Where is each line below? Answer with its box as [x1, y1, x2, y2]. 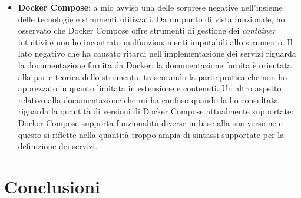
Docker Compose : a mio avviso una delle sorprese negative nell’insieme [18, 1, 283, 13]
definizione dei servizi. [18, 140, 98, 152]
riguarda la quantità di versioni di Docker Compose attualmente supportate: [18, 105, 294, 117]
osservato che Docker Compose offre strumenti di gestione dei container [18, 24, 276, 37]
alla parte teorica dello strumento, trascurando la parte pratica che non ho [18, 70, 287, 82]
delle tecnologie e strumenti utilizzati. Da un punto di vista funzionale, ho [18, 12, 285, 25]
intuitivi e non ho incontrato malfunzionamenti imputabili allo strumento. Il [18, 35, 293, 48]
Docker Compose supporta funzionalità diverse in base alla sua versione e [18, 116, 283, 128]
